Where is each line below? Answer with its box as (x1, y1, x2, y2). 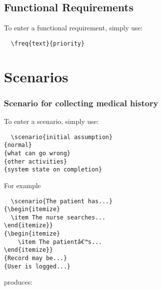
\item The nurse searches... (11, 214, 106, 221)
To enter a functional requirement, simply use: (4, 23, 143, 33)
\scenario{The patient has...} (11, 197, 113, 205)
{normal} (4, 142, 32, 149)
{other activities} (4, 158, 67, 165)
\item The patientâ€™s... (18, 238, 102, 245)
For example (4, 180, 41, 190)
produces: (4, 277, 33, 287)
